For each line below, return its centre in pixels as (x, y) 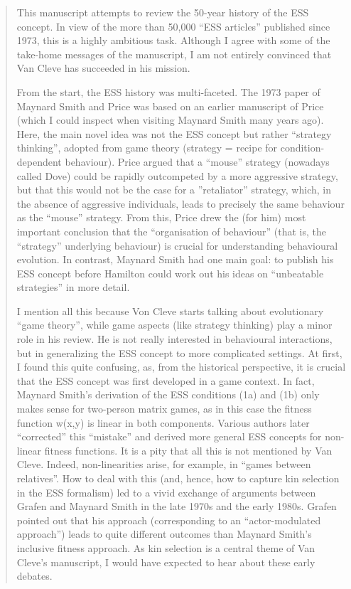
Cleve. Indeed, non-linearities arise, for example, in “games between (164, 464)
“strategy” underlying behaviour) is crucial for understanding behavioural (177, 245)
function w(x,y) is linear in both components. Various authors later (163, 422)
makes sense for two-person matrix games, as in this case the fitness (164, 409)
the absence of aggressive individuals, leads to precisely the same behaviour (180, 203)
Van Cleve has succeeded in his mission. (103, 68)
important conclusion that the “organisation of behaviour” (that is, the (171, 231)
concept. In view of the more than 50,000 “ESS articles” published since (173, 26)
